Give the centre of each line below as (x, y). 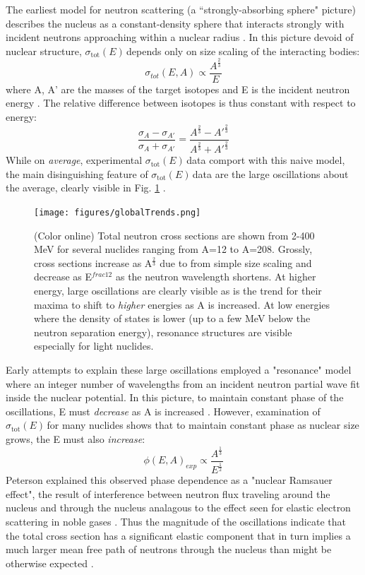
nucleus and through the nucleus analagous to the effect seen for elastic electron (178, 508)
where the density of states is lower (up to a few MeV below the (172, 318)
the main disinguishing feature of (77, 173)
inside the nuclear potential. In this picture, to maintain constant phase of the (175, 397)
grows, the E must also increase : (76, 438)
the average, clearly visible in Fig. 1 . (86, 188)
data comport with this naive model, (266, 160)
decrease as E (63, 277)
